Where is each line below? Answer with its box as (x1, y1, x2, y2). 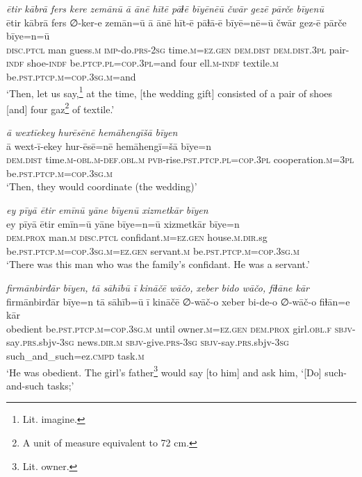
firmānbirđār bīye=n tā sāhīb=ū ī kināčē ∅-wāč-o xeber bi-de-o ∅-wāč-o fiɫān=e (6, 294, 350, 308)
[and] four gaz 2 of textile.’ (6, 99, 115, 116)
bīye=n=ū (6, 28, 50, 43)
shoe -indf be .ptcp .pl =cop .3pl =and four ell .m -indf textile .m (26, 56, 279, 70)
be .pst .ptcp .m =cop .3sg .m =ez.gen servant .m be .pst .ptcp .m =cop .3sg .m (6, 243, 299, 258)
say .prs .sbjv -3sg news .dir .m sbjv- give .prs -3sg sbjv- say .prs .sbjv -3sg (6, 335, 289, 349)
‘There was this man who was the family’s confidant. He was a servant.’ (6, 257, 310, 271)
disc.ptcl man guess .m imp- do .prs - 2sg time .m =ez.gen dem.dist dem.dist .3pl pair (6, 42, 346, 56)
